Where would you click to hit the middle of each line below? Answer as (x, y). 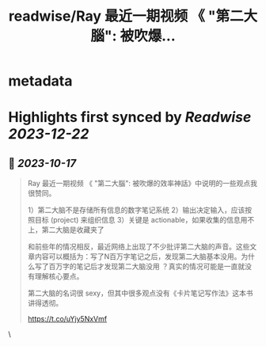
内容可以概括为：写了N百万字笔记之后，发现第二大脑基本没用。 (138, 257)
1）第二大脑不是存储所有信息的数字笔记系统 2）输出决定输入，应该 (136, 210)
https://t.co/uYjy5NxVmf (67, 319)
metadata (40, 81)
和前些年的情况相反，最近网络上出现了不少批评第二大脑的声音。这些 (139, 247)
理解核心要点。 (59, 276)
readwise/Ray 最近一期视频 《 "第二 (126, 16)
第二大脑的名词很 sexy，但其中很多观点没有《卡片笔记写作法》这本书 (140, 293)
